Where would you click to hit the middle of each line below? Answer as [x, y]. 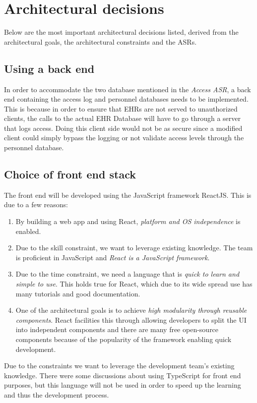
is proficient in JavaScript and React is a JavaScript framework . [113, 257]
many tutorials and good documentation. [78, 293]
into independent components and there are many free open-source [117, 329]
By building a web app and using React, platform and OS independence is [128, 221]
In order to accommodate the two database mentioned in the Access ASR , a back [128, 89]
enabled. [28, 231]
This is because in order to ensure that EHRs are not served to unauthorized [121, 108]
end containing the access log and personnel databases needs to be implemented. [126, 99]
